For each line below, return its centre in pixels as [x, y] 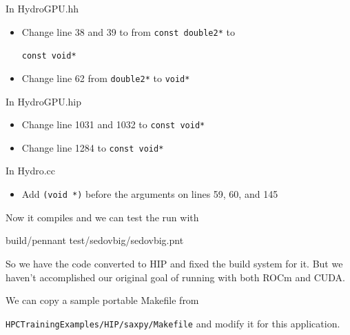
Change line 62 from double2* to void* [106, 78]
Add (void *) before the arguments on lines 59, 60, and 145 [150, 194]
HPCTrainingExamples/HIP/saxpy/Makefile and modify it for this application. [173, 323]
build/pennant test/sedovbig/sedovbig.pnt [95, 240]
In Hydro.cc [30, 171]
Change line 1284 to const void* [93, 147]
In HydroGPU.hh [42, 8]
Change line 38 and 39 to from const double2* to [128, 31]
